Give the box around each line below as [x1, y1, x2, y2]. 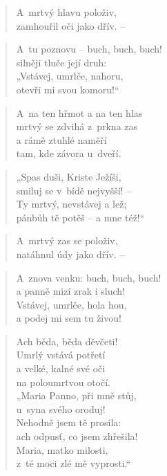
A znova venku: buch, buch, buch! [16, 270, 161, 284]
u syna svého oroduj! [16, 401, 106, 416]
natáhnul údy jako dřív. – [16, 246, 125, 261]
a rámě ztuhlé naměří [16, 132, 107, 147]
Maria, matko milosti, [16, 442, 108, 457]
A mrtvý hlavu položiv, [16, 5, 117, 19]
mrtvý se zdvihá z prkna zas [16, 119, 138, 134]
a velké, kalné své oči [16, 361, 106, 376]
